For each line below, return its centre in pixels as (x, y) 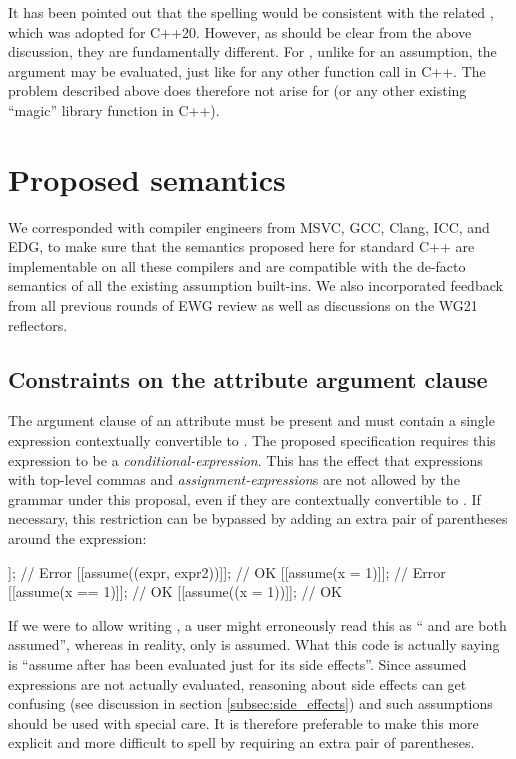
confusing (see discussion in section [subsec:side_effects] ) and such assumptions (250, 703)
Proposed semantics (147, 178)
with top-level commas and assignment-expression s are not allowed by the (234, 479)
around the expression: (77, 538)
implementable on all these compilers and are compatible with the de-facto (237, 265)
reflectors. (38, 324)
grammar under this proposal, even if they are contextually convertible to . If (244, 498)
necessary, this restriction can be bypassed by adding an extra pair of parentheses (258, 518)
